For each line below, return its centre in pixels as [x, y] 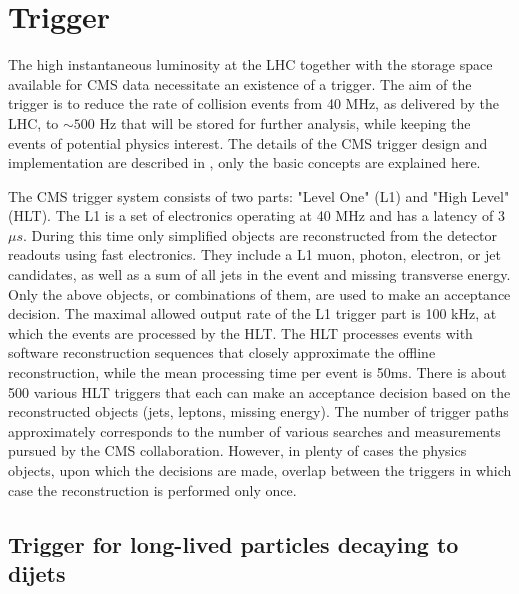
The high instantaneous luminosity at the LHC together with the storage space [250, 64]
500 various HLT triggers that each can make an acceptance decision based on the [259, 391]
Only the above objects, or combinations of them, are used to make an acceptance [259, 293]
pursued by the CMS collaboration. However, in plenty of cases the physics [237, 450]
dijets [37, 572]
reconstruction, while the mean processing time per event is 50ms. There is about [257, 372]
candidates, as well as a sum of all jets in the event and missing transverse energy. [259, 274]
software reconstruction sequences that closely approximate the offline [222, 352]
